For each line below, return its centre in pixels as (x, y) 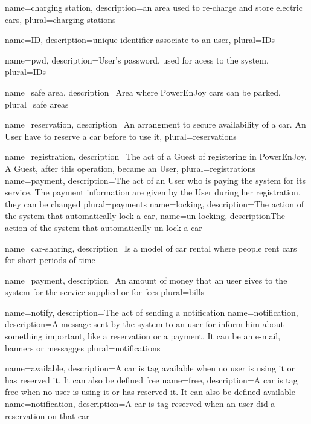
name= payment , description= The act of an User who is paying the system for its (155, 180)
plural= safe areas (37, 104)
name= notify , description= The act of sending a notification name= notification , (152, 312)
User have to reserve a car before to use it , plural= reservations (121, 136)
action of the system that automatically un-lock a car (104, 227)
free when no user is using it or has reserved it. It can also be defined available (150, 392)
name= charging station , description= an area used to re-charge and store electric (154, 7)
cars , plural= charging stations (60, 19)
